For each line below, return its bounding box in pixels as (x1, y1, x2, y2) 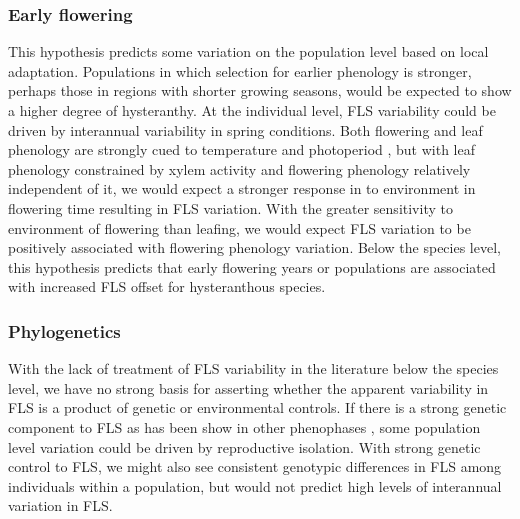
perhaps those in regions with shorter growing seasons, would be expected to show (8, 80, 512, 101)
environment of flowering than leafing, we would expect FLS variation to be (8, 217, 471, 238)
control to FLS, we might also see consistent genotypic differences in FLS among (8, 456, 502, 477)
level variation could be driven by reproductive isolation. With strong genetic (8, 436, 481, 457)
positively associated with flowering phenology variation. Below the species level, (8, 237, 501, 258)
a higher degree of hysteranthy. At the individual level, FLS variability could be (8, 100, 496, 120)
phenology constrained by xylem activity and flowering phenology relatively (8, 158, 471, 179)
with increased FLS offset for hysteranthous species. (8, 276, 326, 297)
